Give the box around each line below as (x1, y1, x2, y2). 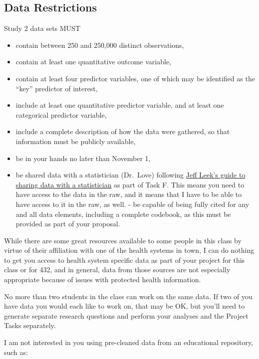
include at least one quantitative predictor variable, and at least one (15, 100, 224, 110)
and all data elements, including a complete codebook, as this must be (15, 208, 231, 219)
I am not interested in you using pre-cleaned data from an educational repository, (4, 337, 253, 348)
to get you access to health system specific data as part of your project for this (4, 254, 245, 265)
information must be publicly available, (15, 136, 136, 146)
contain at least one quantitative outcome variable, (15, 56, 172, 67)
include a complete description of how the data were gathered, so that (15, 126, 230, 137)
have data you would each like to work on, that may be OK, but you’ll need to (4, 301, 245, 311)
